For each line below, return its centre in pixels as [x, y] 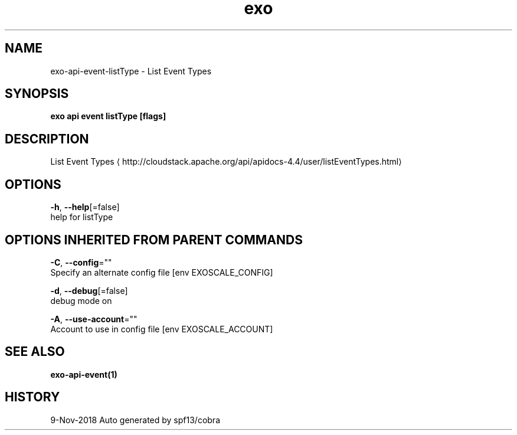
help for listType [82, 217]
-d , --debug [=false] [89, 290]
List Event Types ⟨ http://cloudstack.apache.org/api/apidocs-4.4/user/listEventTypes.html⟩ [226, 162]
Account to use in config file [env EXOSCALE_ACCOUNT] [162, 329]
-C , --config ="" [81, 262]
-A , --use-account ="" [94, 319]
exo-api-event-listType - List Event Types [131, 71]
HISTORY [32, 397]
